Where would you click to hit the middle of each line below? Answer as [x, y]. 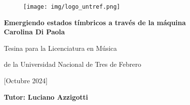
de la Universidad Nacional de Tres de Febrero [73, 64]
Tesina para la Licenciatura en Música [60, 48]
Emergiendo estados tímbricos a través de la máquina [95, 22]
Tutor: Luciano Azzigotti [46, 97]
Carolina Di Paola [35, 32]
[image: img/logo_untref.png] [72, 7]
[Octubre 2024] [26, 81]
